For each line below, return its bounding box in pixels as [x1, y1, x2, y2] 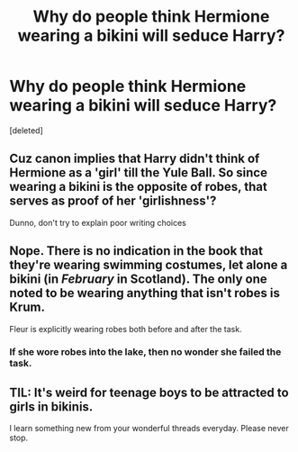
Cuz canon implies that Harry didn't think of [9, 151, 260, 167]
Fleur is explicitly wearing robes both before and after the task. [9, 323, 242, 334]
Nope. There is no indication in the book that [9, 243, 264, 258]
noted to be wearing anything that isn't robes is [9, 285, 281, 301]
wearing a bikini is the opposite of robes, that [9, 179, 267, 194]
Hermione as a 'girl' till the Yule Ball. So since [9, 165, 268, 181]
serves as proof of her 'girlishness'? [9, 194, 217, 209]
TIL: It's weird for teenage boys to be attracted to [9, 384, 290, 400]
